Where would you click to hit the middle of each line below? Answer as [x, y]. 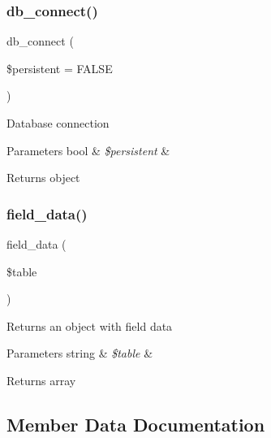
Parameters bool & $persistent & [88, 150]
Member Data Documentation [136, 424]
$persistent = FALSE [60, 68]
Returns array [41, 380]
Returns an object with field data [90, 325]
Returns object [43, 178]
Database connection [58, 123]
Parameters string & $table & [80, 353]
